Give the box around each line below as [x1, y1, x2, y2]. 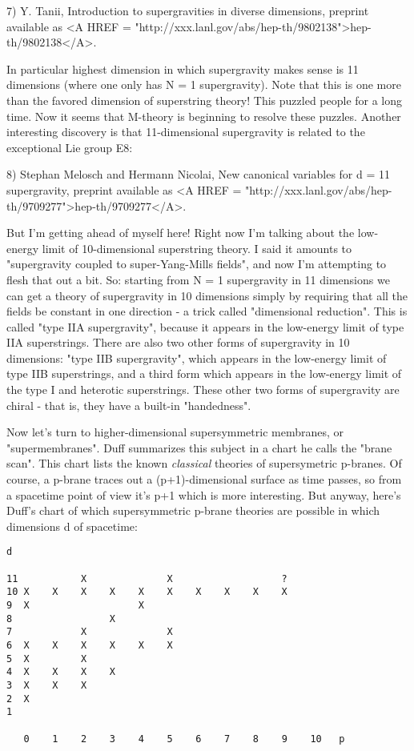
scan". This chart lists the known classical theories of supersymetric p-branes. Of [6, 455, 402, 472]
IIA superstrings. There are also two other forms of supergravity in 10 [6, 334, 350, 351]
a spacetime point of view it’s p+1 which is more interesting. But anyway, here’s [6, 486, 401, 503]
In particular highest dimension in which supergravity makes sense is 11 [6, 60, 359, 77]
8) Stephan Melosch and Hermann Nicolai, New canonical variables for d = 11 [6, 166, 390, 183]
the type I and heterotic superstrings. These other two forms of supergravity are [6, 381, 400, 398]
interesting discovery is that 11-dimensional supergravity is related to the [6, 123, 365, 140]
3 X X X [6, 679, 87, 691]
